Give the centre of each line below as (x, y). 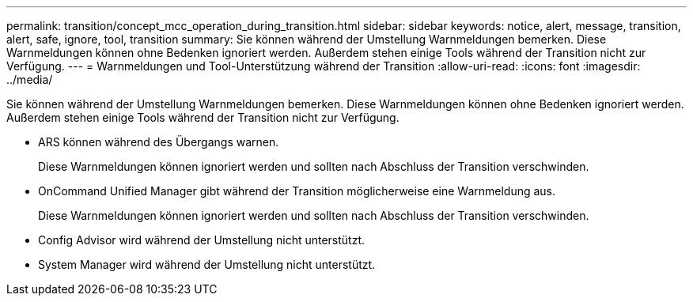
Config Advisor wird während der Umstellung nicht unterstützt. (202, 240)
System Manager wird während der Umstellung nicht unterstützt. (207, 264)
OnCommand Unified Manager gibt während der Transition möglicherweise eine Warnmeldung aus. (297, 191)
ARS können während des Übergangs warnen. (159, 142)
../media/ (30, 79)
